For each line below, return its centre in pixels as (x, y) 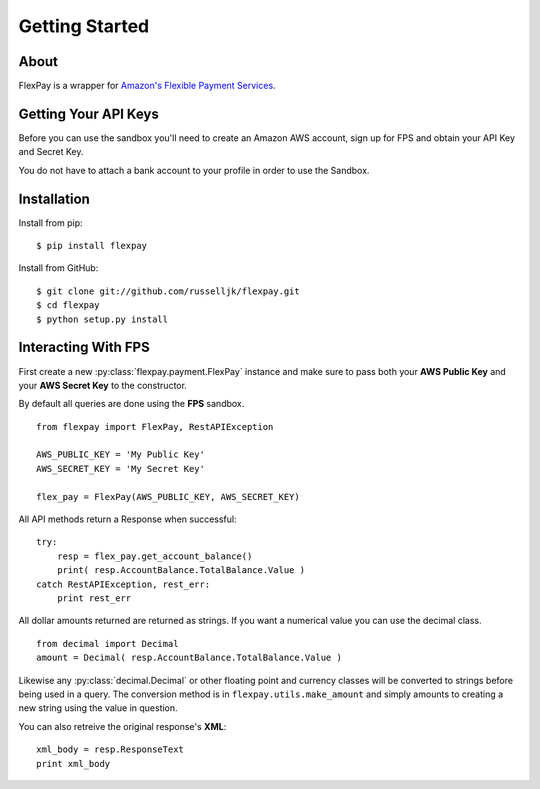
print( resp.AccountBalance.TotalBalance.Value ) (180, 570)
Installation (54, 198)
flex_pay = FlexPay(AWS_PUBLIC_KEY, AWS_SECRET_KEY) (168, 496)
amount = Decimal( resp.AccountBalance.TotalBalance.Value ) (189, 658)
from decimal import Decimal (107, 643)
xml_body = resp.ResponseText (110, 749)
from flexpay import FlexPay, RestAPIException (155, 426)
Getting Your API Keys (88, 113)
